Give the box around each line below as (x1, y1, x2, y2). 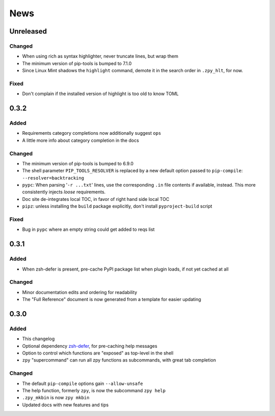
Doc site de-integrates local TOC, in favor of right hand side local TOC (22, 196, 170, 202)
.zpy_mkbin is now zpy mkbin (22, 395, 90, 401)
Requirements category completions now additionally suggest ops (22, 130, 161, 136)
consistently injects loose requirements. (22, 189, 106, 195)
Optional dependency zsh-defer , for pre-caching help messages (22, 343, 157, 349)
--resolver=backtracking (22, 175, 84, 181)
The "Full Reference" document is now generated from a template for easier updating (22, 296, 201, 303)
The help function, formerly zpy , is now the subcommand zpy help (22, 387, 166, 394)
